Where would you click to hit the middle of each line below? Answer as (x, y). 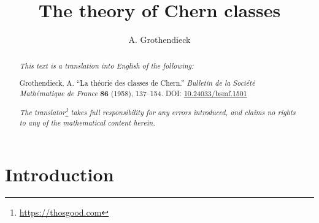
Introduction (60, 174)
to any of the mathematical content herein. (87, 122)
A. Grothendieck (159, 40)
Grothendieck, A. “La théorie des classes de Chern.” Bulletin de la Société (137, 83)
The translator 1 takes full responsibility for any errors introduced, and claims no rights (157, 112)
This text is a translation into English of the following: (106, 65)
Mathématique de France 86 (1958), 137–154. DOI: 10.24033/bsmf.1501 (133, 93)
